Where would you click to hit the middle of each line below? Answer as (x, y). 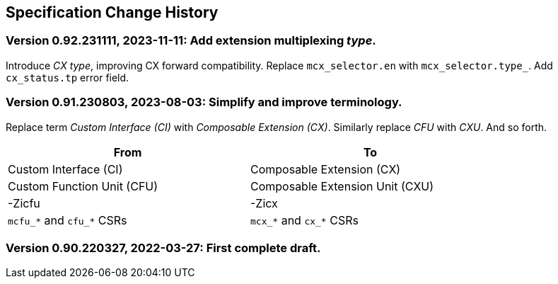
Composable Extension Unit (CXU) (342, 186)
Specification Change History (112, 12)
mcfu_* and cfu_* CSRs (68, 220)
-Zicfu (24, 203)
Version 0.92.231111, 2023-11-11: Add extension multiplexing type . (191, 41)
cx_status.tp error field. (68, 77)
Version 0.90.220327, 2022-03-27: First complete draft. (163, 248)
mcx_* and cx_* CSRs (304, 220)
